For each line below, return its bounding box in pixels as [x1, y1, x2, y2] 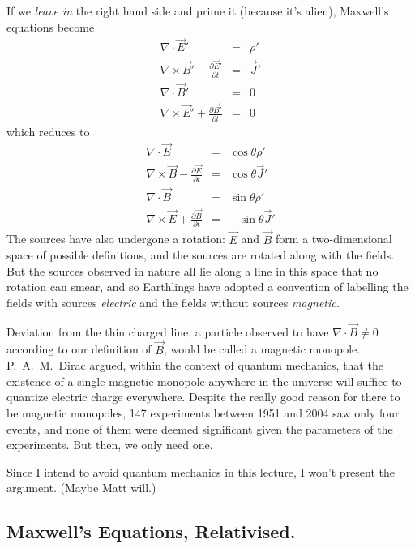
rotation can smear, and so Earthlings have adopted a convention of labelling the [6, 278, 409, 295]
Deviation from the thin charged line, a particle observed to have [6, 323, 329, 340]
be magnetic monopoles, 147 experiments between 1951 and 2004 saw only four [6, 405, 400, 422]
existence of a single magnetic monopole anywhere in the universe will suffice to [6, 372, 402, 389]
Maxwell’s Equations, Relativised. [6, 519, 296, 544]
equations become [6, 18, 95, 35]
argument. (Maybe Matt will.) [6, 479, 156, 496]
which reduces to [6, 122, 90, 139]
